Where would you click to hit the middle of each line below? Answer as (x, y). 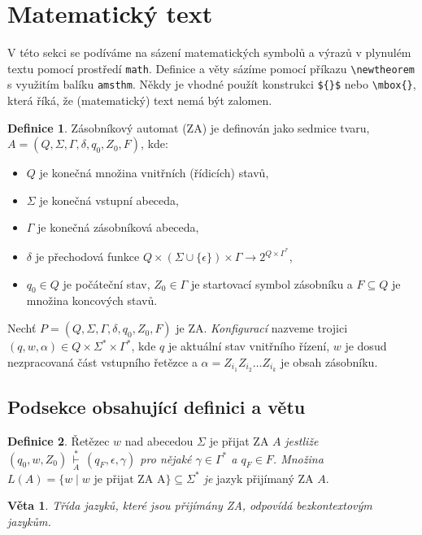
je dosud (366, 346)
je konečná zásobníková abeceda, (118, 227)
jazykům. (29, 521)
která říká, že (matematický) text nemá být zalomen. (140, 100)
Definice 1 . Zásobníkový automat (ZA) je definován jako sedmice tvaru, (189, 127)
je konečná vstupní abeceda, (109, 200)
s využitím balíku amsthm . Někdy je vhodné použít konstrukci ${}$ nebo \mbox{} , (212, 84)
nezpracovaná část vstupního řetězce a (102, 361)
